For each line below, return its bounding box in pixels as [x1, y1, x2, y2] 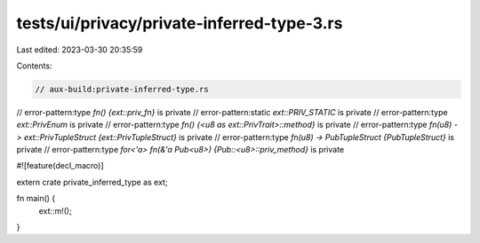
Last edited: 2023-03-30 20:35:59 [16, 44, 143, 55]
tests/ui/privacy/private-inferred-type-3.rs [16, 13, 343, 33]
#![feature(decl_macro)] [16, 161, 104, 171]
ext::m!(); [38, 205, 73, 216]
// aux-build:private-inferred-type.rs [35, 84, 209, 94]
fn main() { [16, 193, 56, 204]
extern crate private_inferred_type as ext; [16, 176, 168, 187]
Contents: [16, 60, 52, 71]
